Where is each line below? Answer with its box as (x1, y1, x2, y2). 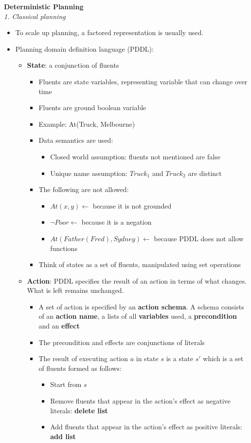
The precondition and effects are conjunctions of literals (38, 337, 205, 347)
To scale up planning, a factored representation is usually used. (15, 27, 204, 38)
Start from (50, 379, 82, 389)
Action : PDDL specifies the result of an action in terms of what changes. (27, 275, 247, 286)
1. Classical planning (4, 11, 66, 21)
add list (50, 431, 76, 441)
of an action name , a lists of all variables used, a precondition (38, 311, 237, 321)
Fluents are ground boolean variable (38, 102, 146, 113)
